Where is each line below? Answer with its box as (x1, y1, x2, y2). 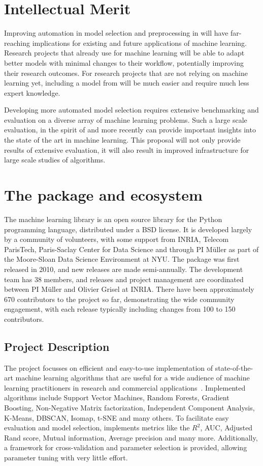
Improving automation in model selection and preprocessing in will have (4, 28, 228, 38)
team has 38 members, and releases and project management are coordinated (4, 273, 244, 284)
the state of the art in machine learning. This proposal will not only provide (4, 134, 241, 145)
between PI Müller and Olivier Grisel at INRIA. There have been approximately (4, 284, 254, 294)
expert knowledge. (4, 87, 60, 98)
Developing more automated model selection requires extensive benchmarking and (4, 104, 259, 115)
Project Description (4, 338, 110, 354)
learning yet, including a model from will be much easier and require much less (4, 77, 249, 88)
